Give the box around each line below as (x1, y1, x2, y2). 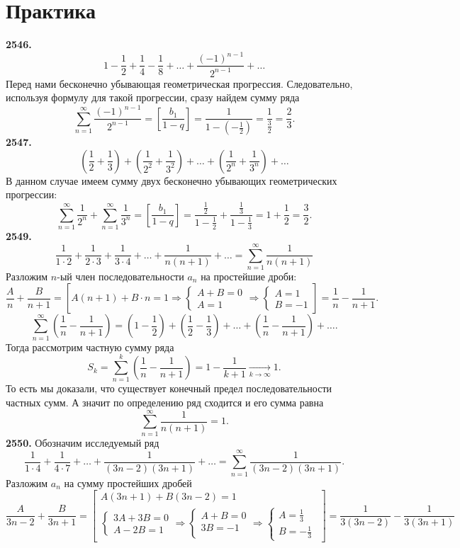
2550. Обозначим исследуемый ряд (6, 435, 159, 450)
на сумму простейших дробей (64, 475, 192, 490)
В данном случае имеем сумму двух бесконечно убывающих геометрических (6, 173, 337, 188)
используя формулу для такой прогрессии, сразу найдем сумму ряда (6, 90, 300, 105)
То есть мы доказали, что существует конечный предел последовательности (6, 381, 332, 396)
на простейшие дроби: (201, 268, 297, 283)
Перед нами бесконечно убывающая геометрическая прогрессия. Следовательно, (6, 76, 353, 91)
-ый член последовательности (57, 268, 184, 283)
